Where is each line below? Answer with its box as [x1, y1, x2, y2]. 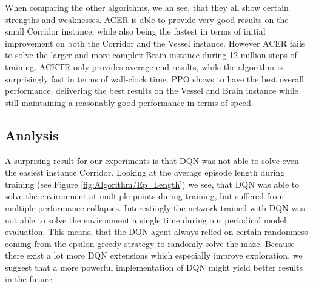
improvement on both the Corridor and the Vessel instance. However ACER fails [5, 36, 305, 49]
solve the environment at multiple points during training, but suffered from [5, 190, 284, 202]
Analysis [5, 125, 59, 144]
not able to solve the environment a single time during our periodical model [5, 213, 286, 226]
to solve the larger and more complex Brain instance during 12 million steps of [5, 48, 297, 61]
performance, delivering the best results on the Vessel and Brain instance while [5, 84, 298, 97]
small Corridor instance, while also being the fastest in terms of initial [5, 25, 266, 38]
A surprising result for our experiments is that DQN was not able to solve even [5, 154, 299, 167]
